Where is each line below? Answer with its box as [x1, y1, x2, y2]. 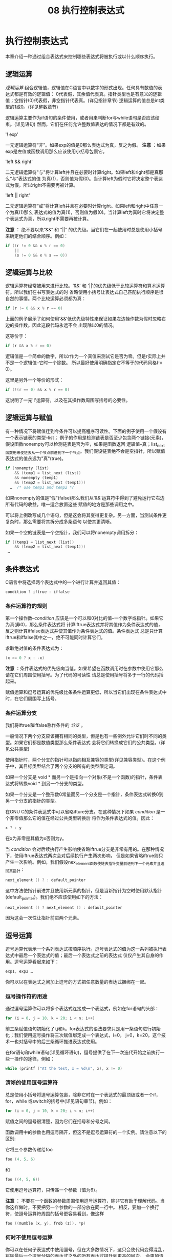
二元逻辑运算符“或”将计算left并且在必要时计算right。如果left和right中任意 [5, 203, 159, 209]
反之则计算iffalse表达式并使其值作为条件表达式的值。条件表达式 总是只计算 [5, 628, 163, 634]
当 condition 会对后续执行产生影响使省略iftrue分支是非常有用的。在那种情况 [5, 846, 164, 852]
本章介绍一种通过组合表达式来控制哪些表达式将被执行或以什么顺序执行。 [5, 53, 158, 59]
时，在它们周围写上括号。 [5, 695, 59, 702]
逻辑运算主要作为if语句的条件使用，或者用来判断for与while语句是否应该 [5, 114, 155, 121]
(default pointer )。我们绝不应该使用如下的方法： [5, 893, 103, 901]
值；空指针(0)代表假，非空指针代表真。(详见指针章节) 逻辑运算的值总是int [5, 97, 160, 103]
